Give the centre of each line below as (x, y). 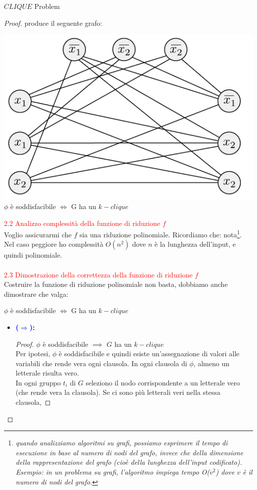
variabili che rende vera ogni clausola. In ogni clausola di (101, 363)
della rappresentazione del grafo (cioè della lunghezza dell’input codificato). (129, 462)
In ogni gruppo (38, 382)
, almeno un (211, 363)
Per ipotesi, (33, 354)
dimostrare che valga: (36, 294)
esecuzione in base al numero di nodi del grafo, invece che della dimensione (129, 452)
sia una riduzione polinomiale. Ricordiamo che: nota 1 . (161, 234)
